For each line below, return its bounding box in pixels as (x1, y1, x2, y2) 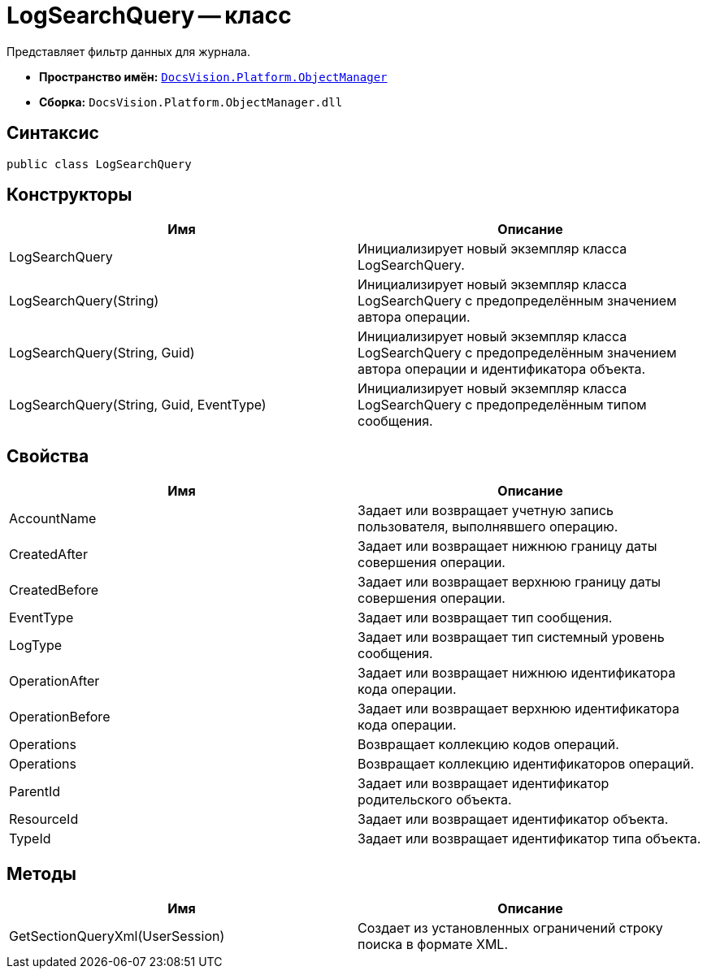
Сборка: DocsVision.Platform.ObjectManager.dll (39, 94, 343, 109)
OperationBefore (9, 708, 111, 726)
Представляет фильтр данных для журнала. (7, 44, 250, 58)
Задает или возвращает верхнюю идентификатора (358, 700, 679, 717)
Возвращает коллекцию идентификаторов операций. (358, 756, 695, 773)
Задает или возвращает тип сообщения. (358, 609, 613, 626)
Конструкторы (7, 184, 132, 206)
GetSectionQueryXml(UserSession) (9, 928, 225, 945)
